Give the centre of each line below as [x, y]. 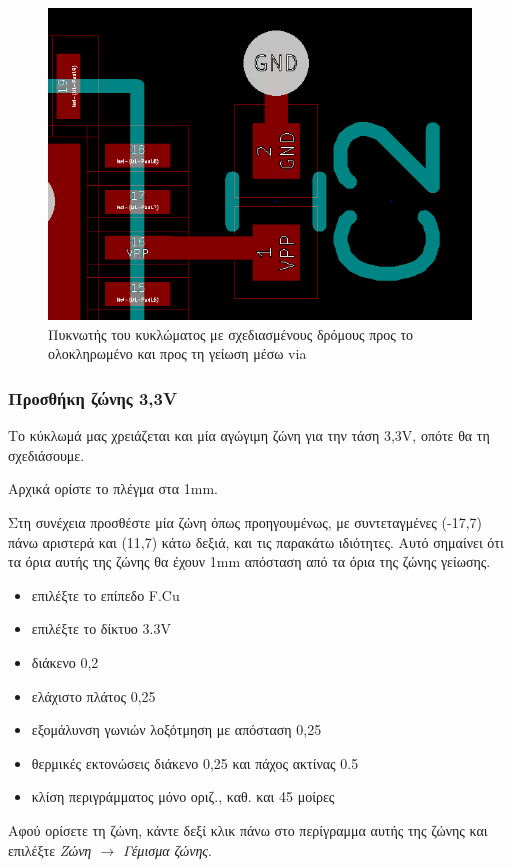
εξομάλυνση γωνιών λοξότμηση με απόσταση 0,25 [176, 729]
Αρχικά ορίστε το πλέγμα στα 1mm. [113, 488]
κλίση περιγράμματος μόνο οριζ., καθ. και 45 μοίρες [183, 796]
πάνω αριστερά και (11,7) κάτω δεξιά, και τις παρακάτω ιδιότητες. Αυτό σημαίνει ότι [256, 541]
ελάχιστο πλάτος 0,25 [93, 695]
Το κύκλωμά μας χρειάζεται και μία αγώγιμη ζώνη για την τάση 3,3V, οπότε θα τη [249, 435]
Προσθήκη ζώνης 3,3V [93, 397]
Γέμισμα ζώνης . [167, 849]
